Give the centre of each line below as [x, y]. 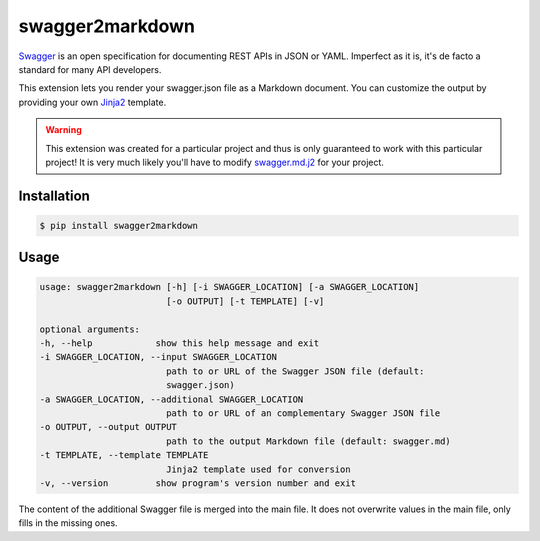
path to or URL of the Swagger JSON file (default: [295, 371]
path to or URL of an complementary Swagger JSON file [303, 413]
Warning [63, 130]
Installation [54, 195]
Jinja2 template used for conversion [258, 469]
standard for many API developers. [90, 69]
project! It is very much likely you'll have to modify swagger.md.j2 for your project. [215, 162]
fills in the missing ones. [68, 523]
